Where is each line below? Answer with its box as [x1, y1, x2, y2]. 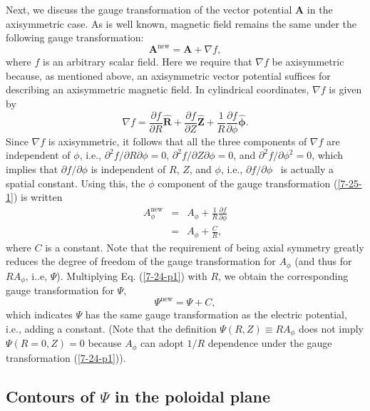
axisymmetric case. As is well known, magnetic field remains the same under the [6, 16, 357, 31]
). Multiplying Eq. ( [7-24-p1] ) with [56, 268, 207, 283]
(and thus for [294, 254, 352, 269]
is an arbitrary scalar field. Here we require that [43, 54, 252, 69]
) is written [13, 189, 63, 204]
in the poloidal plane [115, 385, 271, 407]
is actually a [280, 161, 334, 176]
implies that [6, 161, 58, 176]
